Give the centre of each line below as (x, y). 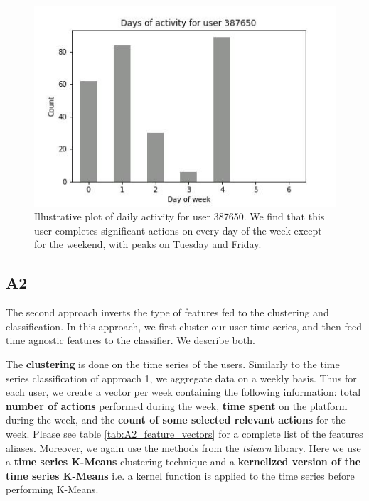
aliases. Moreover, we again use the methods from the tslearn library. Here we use (183, 447)
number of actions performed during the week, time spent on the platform (177, 405)
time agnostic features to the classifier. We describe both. (130, 340)
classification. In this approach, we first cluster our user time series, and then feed (184, 326)
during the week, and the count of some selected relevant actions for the (176, 420)
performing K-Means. (52, 489)
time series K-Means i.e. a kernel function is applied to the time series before (180, 475)
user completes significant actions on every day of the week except (178, 230)
